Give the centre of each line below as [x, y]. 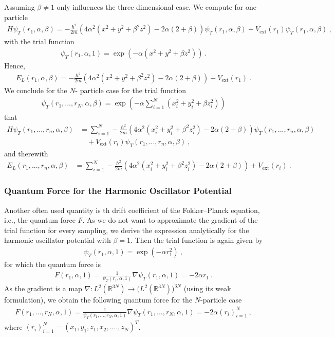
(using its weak [207, 288]
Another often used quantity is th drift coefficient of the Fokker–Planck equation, [132, 210]
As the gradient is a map [43, 288]
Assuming [20, 7]
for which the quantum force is [52, 264]
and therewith [26, 153]
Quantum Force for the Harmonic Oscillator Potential [118, 191]
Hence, [15, 65]
